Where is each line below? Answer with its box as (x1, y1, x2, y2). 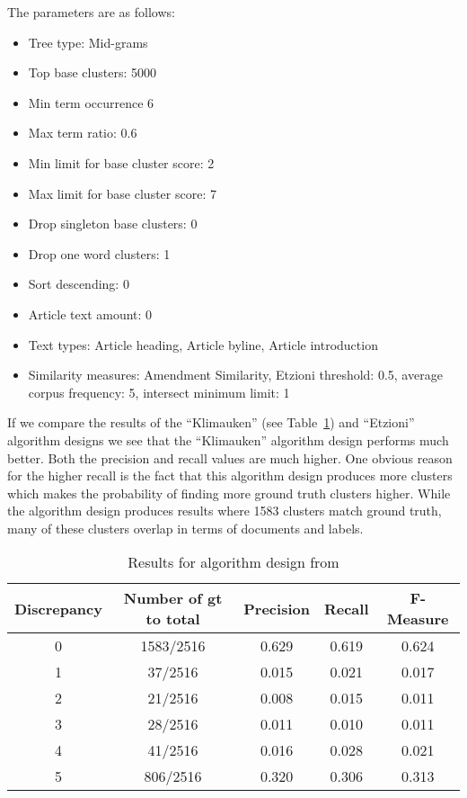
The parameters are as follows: (7, 3, 175, 21)
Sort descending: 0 (28, 274, 129, 293)
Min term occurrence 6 (28, 93, 154, 112)
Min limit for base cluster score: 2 (28, 153, 215, 172)
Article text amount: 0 (28, 304, 153, 323)
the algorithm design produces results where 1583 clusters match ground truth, (7, 501, 442, 520)
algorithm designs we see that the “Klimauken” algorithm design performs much (7, 430, 449, 449)
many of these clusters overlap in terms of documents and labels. (7, 518, 364, 537)
